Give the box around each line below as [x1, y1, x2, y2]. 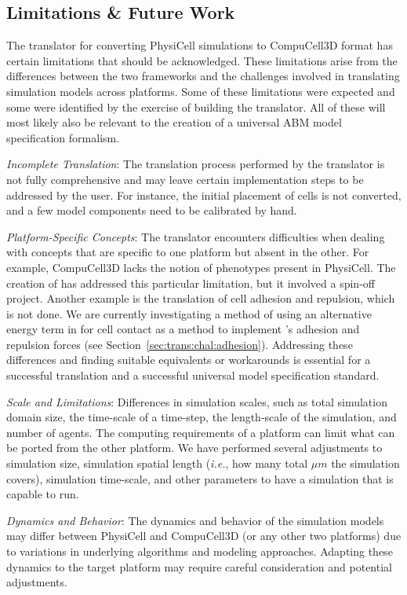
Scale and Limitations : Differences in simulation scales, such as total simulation [6, 393, 387, 410]
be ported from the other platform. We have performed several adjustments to [6, 439, 383, 456]
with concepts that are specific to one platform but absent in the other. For [6, 244, 369, 260]
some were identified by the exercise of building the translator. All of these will [6, 98, 386, 115]
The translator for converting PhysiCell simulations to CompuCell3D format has [6, 37, 393, 53]
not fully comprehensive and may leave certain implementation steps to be [6, 171, 364, 187]
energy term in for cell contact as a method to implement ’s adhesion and [6, 321, 360, 337]
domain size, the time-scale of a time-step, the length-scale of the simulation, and [6, 409, 397, 425]
